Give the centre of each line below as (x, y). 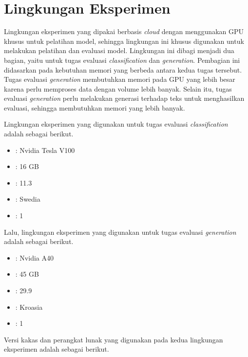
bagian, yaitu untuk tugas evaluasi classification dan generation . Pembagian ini (122, 60)
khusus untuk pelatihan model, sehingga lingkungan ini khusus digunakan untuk (124, 41)
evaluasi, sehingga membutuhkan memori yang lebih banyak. (95, 107)
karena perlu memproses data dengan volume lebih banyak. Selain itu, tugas (118, 88)
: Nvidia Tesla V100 (45, 150)
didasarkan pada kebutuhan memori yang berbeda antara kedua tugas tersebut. (123, 69)
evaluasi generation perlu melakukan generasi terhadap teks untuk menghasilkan (124, 98)
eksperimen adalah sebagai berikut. (57, 349)
